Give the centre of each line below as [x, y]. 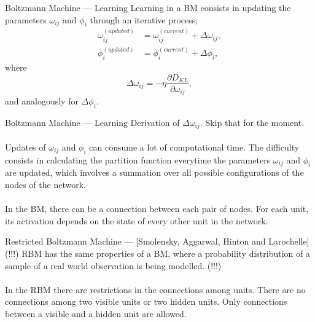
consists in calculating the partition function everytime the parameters [138, 159]
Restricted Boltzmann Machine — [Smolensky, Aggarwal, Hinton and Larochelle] [157, 241]
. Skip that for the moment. [252, 122]
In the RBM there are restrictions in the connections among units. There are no [155, 289]
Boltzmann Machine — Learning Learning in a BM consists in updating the [148, 7]
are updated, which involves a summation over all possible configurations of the [154, 172]
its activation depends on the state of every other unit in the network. [137, 220]
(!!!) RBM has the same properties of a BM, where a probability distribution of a [157, 253]
